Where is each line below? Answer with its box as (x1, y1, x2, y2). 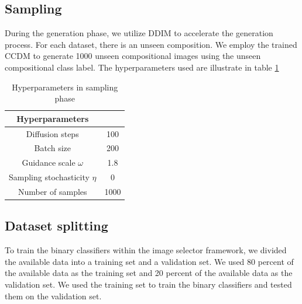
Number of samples (18, 185, 87, 197)
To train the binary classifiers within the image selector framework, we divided (5, 244, 287, 256)
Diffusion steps (26, 127, 79, 139)
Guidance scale (22, 156, 75, 169)
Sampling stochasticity (9, 171, 90, 183)
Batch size (34, 142, 71, 154)
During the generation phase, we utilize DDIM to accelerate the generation (5, 27, 273, 39)
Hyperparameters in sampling (12, 81, 118, 93)
